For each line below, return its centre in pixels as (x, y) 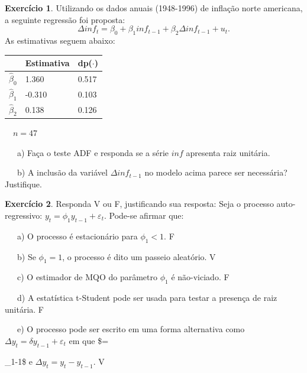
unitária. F (24, 309)
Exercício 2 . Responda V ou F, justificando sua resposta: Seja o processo (139, 204)
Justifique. (23, 184)
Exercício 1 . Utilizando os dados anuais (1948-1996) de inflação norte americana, (154, 8)
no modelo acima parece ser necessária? (216, 172)
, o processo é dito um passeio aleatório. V (139, 256)
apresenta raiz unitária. (228, 152)
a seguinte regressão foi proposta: (65, 19)
